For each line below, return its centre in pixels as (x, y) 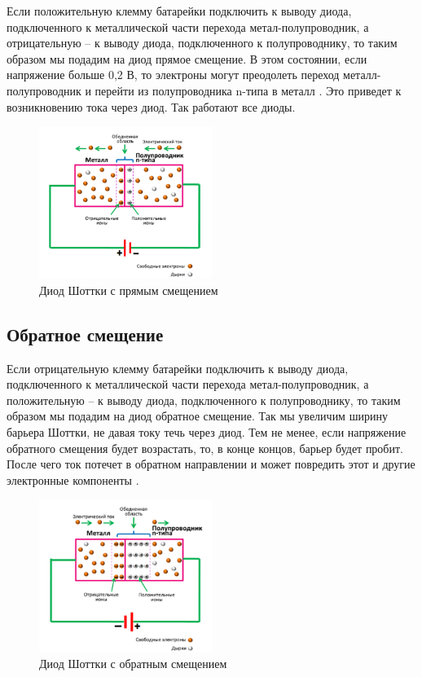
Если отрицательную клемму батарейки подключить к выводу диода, (178, 368)
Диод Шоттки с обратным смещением (133, 663)
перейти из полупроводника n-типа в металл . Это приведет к (248, 90)
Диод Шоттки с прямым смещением (129, 290)
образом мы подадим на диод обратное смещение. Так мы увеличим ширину (197, 416)
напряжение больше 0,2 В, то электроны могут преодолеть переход (173, 75)
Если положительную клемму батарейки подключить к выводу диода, (179, 11)
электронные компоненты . (73, 479)
